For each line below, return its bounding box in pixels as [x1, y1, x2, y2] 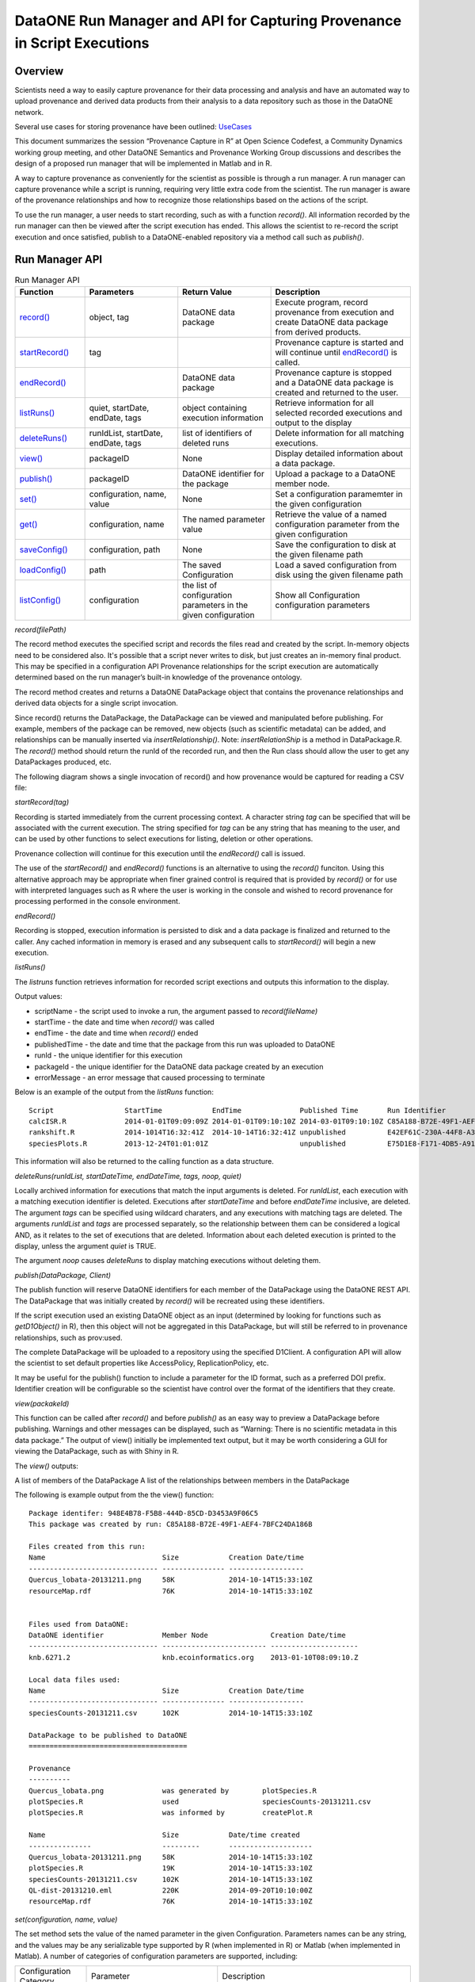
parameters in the [182, 599, 249, 610]
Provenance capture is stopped [275, 367, 392, 378]
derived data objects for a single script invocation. [14, 698, 178, 708]
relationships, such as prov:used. [14, 1333, 123, 1342]
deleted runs [182, 437, 230, 448]
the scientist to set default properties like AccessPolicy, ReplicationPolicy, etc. [14, 1358, 269, 1368]
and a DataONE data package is [275, 377, 394, 388]
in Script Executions [14, 34, 150, 52]
